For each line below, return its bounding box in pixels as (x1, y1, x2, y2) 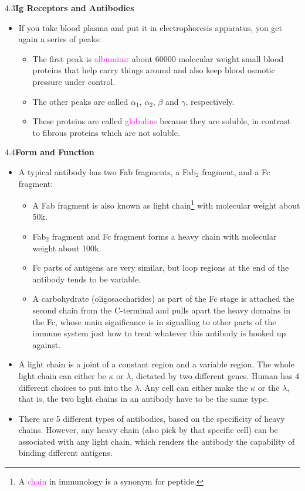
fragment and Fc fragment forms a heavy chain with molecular (52, 230, 277, 242)
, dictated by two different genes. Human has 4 (131, 369, 300, 381)
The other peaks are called (32, 95, 128, 107)
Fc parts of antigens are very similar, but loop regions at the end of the (32, 261, 289, 274)
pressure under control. (32, 75, 116, 87)
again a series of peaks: (18, 33, 101, 45)
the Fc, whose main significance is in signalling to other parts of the (32, 315, 276, 328)
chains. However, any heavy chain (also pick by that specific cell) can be (18, 424, 278, 436)
